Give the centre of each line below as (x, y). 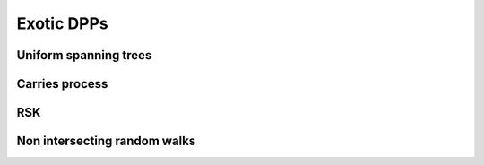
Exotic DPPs (62, 23)
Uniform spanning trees (84, 55)
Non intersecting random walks (106, 141)
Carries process (62, 84)
